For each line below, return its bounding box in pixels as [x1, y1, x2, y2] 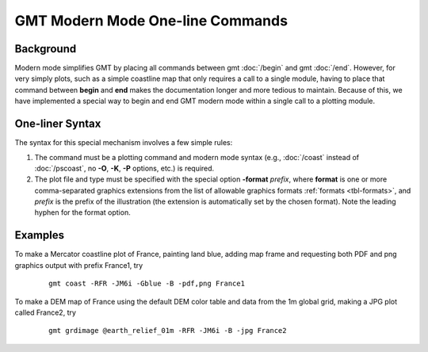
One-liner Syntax [14, 117, 101, 131]
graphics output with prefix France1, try [14, 260, 143, 270]
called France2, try [14, 308, 77, 317]
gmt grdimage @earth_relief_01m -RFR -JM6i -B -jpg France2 [48, 326, 287, 335]
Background [14, 42, 77, 55]
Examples [14, 228, 65, 242]
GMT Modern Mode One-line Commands [14, 12, 289, 29]
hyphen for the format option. [34, 208, 131, 217]
